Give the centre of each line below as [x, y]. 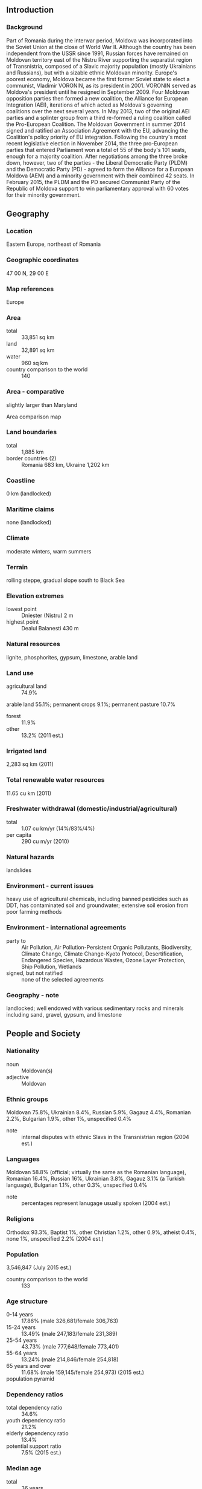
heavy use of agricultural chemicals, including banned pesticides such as [97, 899]
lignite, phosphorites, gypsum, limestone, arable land [72, 657]
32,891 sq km [38, 350]
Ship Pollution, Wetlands [52, 966]
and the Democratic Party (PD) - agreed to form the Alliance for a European [100, 169]
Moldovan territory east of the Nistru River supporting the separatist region [99, 59]
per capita [19, 834]
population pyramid [30, 1379]
